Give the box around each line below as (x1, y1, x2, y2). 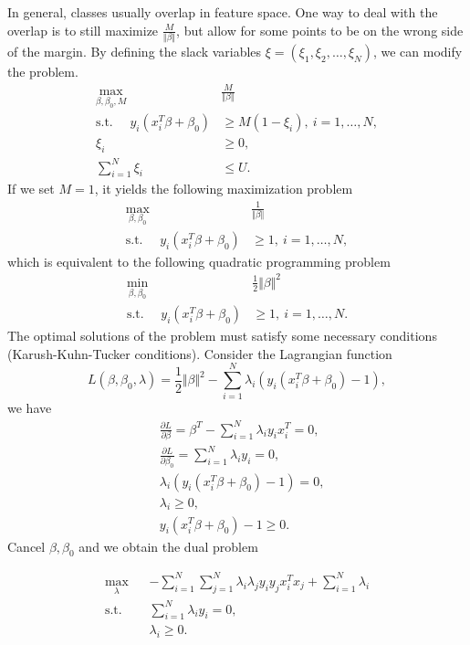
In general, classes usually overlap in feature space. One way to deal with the (7, 3, 438, 21)
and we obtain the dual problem (78, 536, 258, 555)
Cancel (7, 536, 46, 555)
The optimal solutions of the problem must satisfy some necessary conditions (7, 326, 437, 345)
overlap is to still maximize (7, 20, 159, 39)
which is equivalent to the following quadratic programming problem (7, 251, 391, 270)
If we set (7, 179, 55, 198)
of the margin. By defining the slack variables (7, 41, 262, 60)
